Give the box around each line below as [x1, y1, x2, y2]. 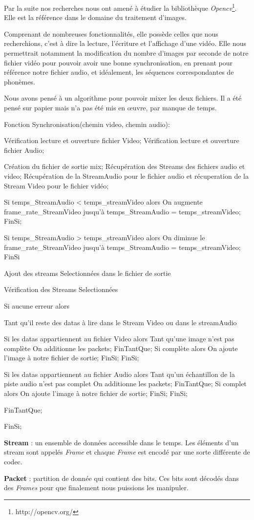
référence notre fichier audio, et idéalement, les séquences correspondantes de [4, 67, 234, 77]
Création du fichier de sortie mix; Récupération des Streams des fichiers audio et [4, 161, 245, 171]
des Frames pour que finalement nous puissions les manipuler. [4, 482, 189, 493]
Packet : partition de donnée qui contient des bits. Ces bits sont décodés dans [4, 473, 239, 483]
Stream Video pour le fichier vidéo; [4, 180, 109, 190]
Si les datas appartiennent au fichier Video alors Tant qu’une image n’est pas [4, 333, 234, 344]
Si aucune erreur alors [4, 300, 70, 311]
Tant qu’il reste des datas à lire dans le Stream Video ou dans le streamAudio [4, 317, 237, 327]
